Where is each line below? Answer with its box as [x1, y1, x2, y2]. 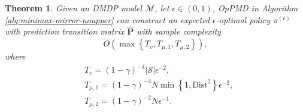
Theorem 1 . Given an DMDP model [5, 2, 143, 14]
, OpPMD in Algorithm [212, 2, 298, 14]
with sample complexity [137, 25, 221, 38]
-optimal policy [216, 13, 270, 26]
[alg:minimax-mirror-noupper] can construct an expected [5, 13, 210, 26]
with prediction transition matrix [5, 25, 125, 38]
